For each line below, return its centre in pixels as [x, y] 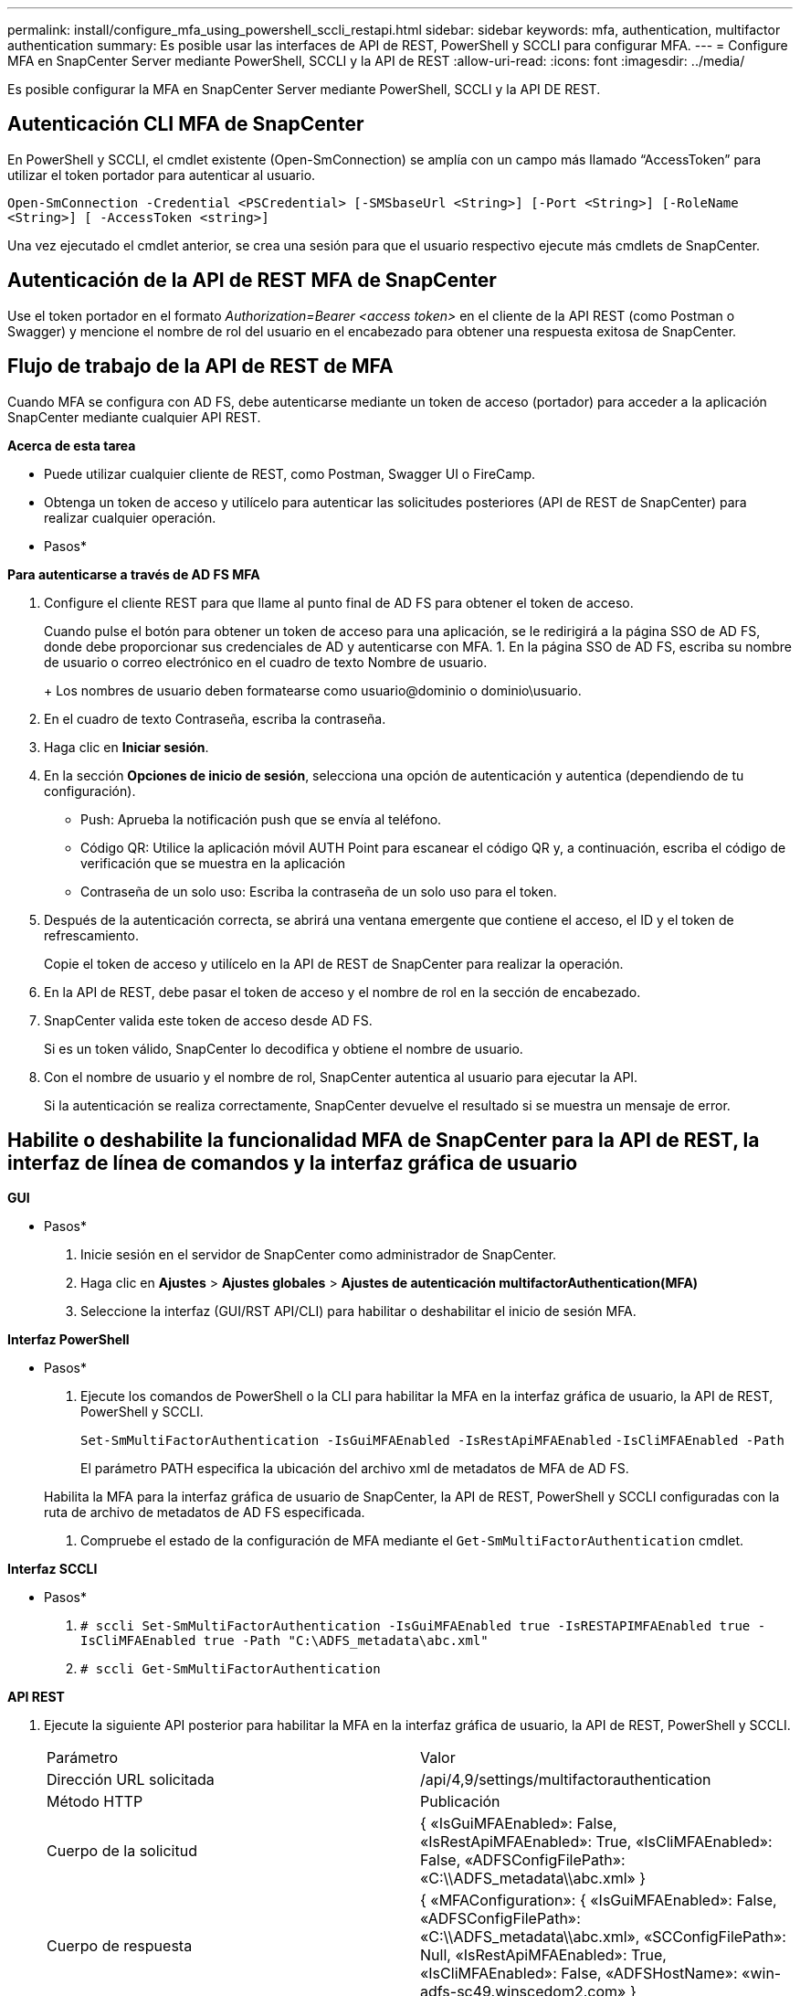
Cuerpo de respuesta [120, 1946]
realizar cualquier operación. [130, 517]
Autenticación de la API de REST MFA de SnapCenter [252, 281]
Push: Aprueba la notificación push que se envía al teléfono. [261, 819]
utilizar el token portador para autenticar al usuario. [162, 175]
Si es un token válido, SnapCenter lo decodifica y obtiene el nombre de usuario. [284, 1048]
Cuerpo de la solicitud [122, 1851]
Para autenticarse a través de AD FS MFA [134, 574]
